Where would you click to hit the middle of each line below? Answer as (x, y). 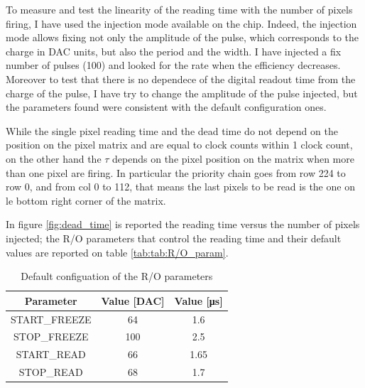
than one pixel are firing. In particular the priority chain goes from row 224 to (176, 172)
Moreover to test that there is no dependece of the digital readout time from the (181, 79)
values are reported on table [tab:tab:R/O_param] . (117, 252)
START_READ (51, 354)
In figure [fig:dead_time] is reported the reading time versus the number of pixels (183, 224)
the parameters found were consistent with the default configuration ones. (166, 107)
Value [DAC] (133, 300)
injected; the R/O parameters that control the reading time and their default (174, 238)
